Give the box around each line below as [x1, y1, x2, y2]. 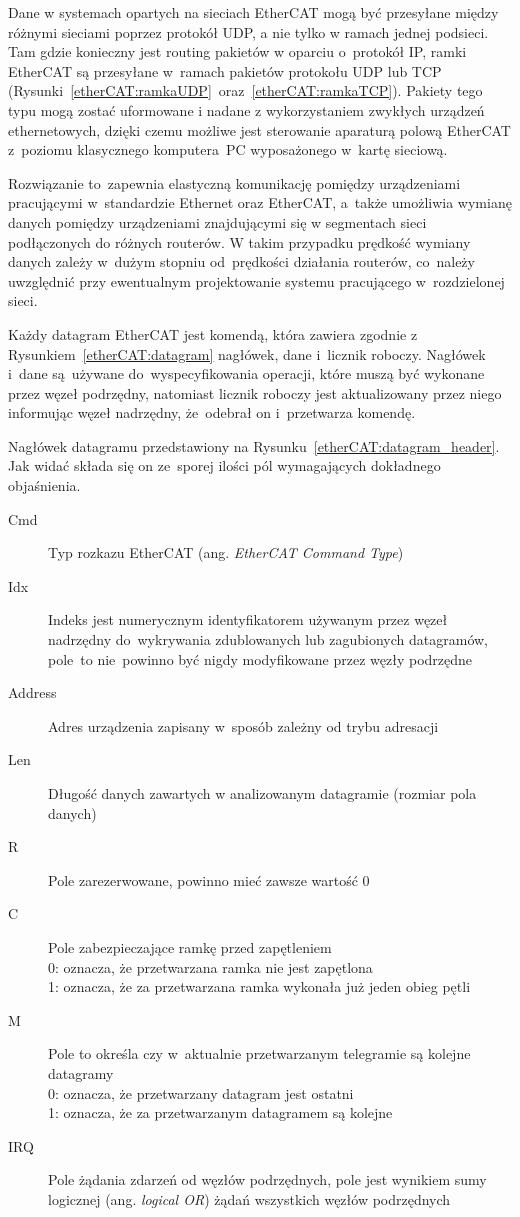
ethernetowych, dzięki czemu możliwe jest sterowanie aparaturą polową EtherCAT [8, 119, 511, 140]
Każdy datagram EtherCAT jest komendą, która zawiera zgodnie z [8, 323, 418, 344]
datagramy [48, 1062, 114, 1083]
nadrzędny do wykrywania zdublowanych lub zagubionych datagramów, [48, 629, 489, 650]
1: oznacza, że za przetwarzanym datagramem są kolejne [48, 1102, 393, 1123]
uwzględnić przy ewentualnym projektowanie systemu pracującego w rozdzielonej [8, 270, 505, 291]
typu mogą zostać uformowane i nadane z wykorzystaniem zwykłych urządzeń [8, 99, 485, 120]
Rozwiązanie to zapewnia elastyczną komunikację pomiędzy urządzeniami [8, 172, 461, 193]
